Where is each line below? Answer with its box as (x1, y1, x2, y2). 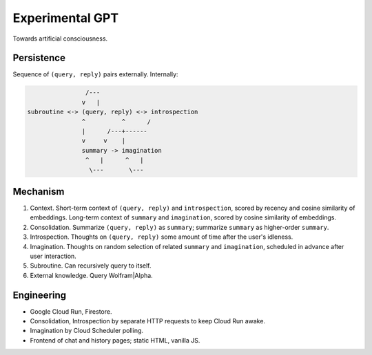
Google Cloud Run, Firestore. (30, 307, 112, 316)
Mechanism (12, 186, 65, 197)
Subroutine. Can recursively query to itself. (30, 261, 152, 270)
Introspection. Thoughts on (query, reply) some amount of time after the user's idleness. (30, 233, 293, 241)
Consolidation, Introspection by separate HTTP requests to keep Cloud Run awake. (30, 317, 265, 325)
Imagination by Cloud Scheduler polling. (30, 327, 144, 335)
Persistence (12, 52, 65, 64)
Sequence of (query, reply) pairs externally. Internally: (12, 70, 178, 78)
